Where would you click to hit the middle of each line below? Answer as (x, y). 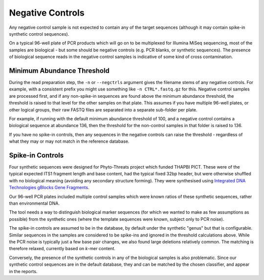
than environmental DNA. (34, 203)
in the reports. (23, 271)
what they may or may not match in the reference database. (69, 141)
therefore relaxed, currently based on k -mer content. (62, 249)
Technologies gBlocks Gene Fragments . (49, 188)
